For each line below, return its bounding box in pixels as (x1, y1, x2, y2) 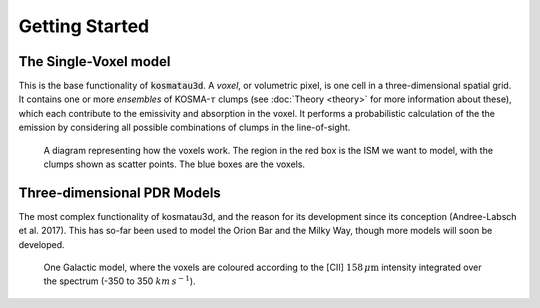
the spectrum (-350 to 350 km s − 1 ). (43, 274, 196, 287)
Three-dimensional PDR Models (18, 184, 222, 201)
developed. (18, 238, 65, 250)
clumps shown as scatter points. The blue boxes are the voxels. (43, 158, 305, 170)
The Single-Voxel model (18, 53, 171, 70)
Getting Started (18, 15, 150, 37)
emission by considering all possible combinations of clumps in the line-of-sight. (18, 121, 351, 134)
